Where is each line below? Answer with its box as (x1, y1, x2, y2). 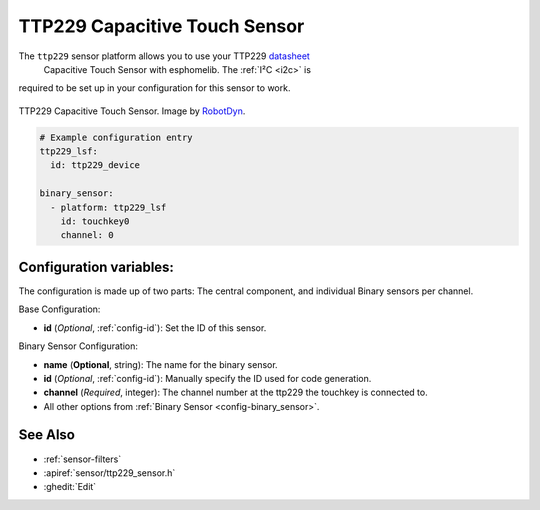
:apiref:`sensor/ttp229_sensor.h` (43, 466, 176, 479)
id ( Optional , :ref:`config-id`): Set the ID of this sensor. (43, 321, 267, 334)
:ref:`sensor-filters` (43, 453, 122, 465)
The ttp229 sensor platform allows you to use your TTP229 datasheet (18, 50, 310, 62)
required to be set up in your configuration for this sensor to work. (18, 82, 291, 94)
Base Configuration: (18, 303, 101, 315)
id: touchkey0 (60, 216, 130, 227)
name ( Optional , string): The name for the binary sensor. (43, 358, 279, 370)
